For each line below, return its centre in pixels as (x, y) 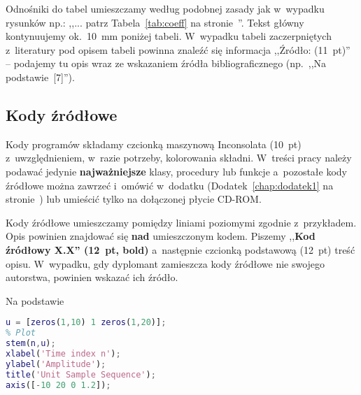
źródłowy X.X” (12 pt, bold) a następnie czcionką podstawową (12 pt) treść (180, 249)
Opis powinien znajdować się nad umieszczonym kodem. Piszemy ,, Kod (161, 236)
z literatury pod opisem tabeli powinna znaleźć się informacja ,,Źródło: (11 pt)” (178, 49)
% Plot (21, 333)
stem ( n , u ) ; (31, 344)
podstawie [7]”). (40, 77)
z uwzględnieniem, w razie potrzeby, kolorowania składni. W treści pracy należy (179, 158)
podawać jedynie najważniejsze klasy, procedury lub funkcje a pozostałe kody (177, 171)
